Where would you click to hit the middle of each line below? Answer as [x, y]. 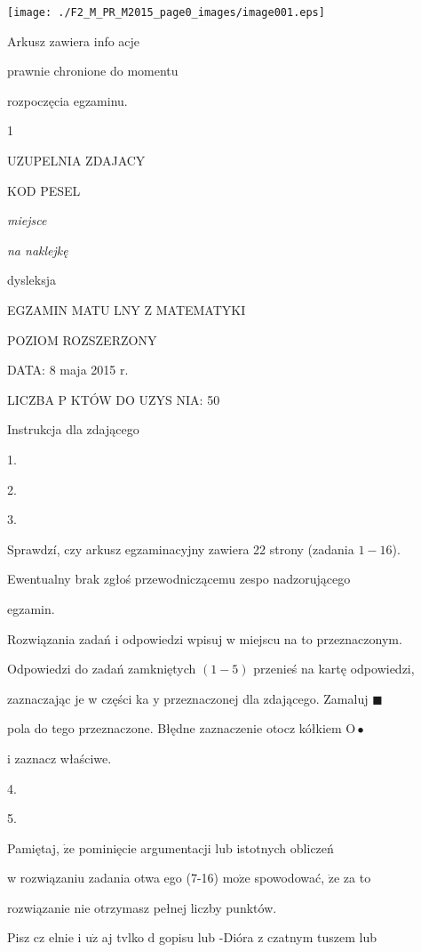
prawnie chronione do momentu [93, 71]
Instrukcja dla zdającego [73, 429]
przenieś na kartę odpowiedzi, [334, 669]
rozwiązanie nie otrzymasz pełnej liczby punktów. [142, 907]
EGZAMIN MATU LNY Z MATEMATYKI [127, 310]
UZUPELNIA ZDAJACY [76, 161]
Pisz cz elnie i [44, 937]
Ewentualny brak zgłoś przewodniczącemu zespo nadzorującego [179, 579]
